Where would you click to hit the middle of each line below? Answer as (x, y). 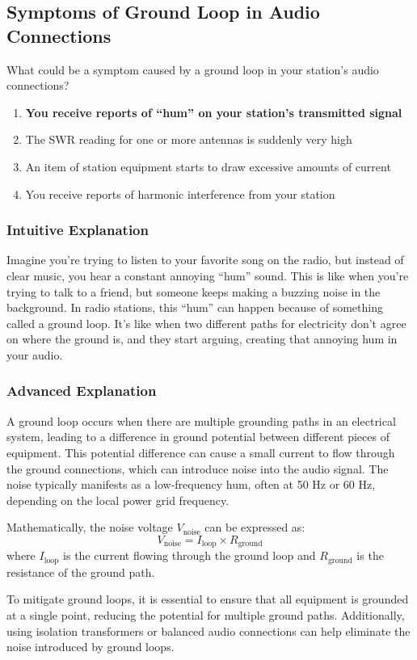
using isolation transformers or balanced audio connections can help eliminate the (208, 631)
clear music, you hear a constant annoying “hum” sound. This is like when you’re (208, 275)
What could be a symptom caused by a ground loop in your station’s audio (193, 69)
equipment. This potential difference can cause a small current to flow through (201, 452)
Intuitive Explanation (78, 230)
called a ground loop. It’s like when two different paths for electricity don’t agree (206, 323)
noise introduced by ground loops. (91, 647)
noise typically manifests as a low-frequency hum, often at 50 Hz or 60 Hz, (191, 484)
